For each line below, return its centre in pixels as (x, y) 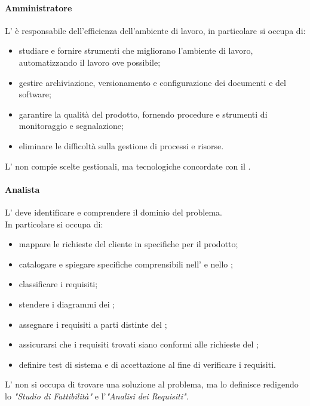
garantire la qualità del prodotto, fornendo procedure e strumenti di (143, 114)
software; (35, 94)
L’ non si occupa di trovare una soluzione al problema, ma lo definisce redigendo (152, 384)
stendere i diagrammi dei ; (67, 304)
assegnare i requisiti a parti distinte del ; (93, 324)
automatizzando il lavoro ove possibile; (90, 62)
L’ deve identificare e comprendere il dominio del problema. (113, 212)
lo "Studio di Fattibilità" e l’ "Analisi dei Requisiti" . (97, 396)
